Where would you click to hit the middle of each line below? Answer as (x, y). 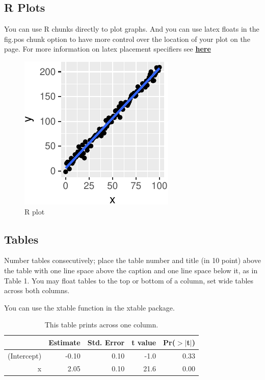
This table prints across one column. (101, 325)
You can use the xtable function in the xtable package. (89, 307)
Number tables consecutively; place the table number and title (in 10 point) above (132, 260)
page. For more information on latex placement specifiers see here (108, 49)
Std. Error (106, 342)
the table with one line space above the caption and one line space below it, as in (131, 270)
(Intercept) (25, 355)
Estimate (64, 342)
